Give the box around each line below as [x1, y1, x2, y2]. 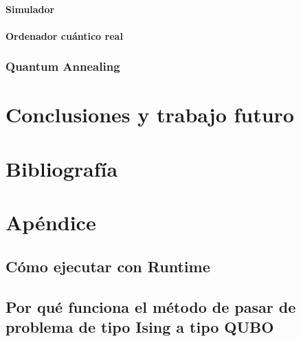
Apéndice [5, 208, 96, 236]
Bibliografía [5, 154, 118, 182]
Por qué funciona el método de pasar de [5, 296, 296, 317]
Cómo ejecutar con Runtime [5, 255, 210, 276]
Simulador [5, 1, 55, 16]
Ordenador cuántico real [5, 28, 123, 43]
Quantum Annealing [5, 58, 120, 75]
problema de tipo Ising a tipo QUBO [5, 316, 274, 337]
